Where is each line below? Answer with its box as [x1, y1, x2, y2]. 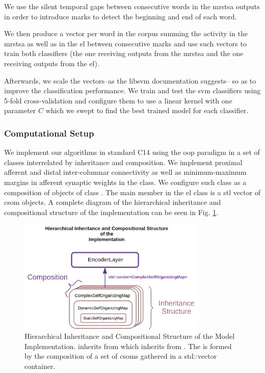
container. [24, 361, 56, 371]
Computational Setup [4, 126, 94, 139]
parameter [4, 105, 36, 116]
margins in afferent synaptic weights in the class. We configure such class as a [4, 176, 247, 187]
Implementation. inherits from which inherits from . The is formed [24, 340, 232, 351]
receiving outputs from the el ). [4, 58, 99, 68]
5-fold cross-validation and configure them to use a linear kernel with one [4, 95, 232, 105]
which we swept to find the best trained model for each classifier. [45, 105, 249, 116]
